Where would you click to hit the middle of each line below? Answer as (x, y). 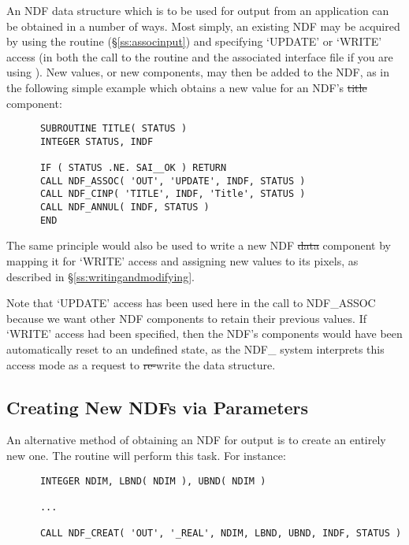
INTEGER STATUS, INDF (97, 141)
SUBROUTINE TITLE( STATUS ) (113, 129)
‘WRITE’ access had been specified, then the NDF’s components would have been (204, 334)
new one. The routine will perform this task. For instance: (146, 455)
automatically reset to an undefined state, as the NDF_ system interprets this (195, 349)
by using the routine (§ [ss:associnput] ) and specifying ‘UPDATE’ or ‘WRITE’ (194, 41)
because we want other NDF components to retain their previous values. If (186, 318)
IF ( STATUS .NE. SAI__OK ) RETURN (133, 168)
